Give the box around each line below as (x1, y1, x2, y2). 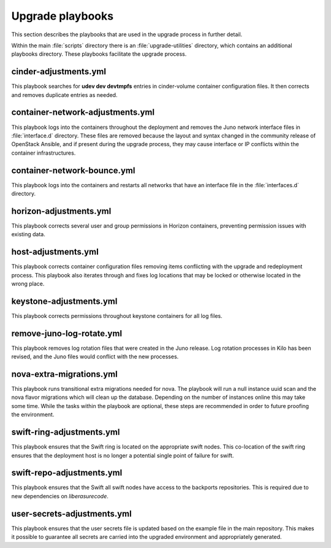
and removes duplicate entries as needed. (11, 91, 118, 98)
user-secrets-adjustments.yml (11, 508, 132, 519)
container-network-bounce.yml (11, 165, 135, 176)
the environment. (11, 411, 55, 419)
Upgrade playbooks (11, 9, 113, 23)
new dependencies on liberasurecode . (11, 492, 108, 500)
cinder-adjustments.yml (11, 66, 107, 77)
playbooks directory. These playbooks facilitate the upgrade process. (11, 50, 187, 58)
